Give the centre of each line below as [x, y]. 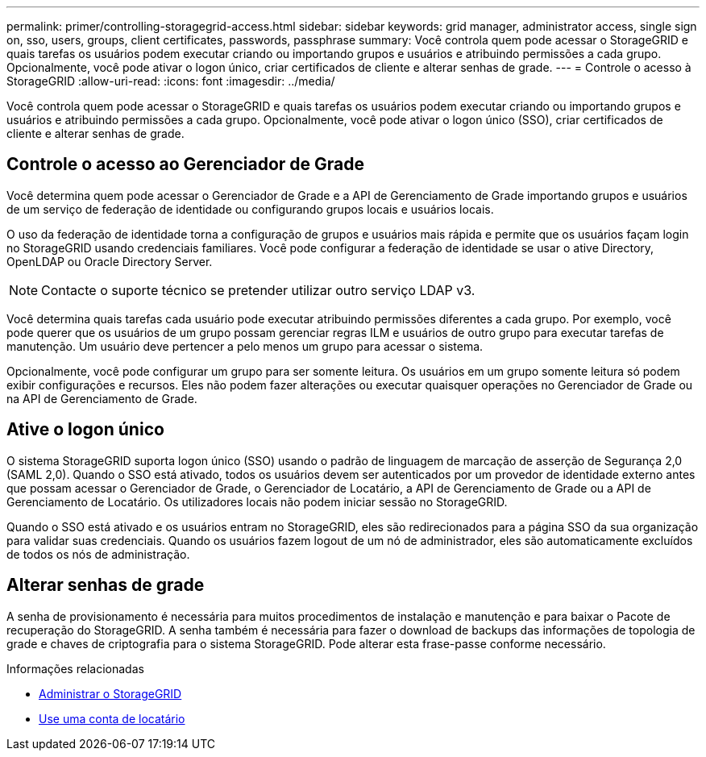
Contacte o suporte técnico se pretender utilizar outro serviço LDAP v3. [258, 290]
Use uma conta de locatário [112, 718]
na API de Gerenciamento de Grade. [102, 398]
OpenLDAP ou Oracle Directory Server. [110, 261]
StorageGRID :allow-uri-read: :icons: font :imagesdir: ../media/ [171, 81]
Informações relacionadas [75, 668]
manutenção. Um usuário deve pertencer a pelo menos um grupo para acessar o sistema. [245, 346]
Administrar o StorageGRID [110, 693]
